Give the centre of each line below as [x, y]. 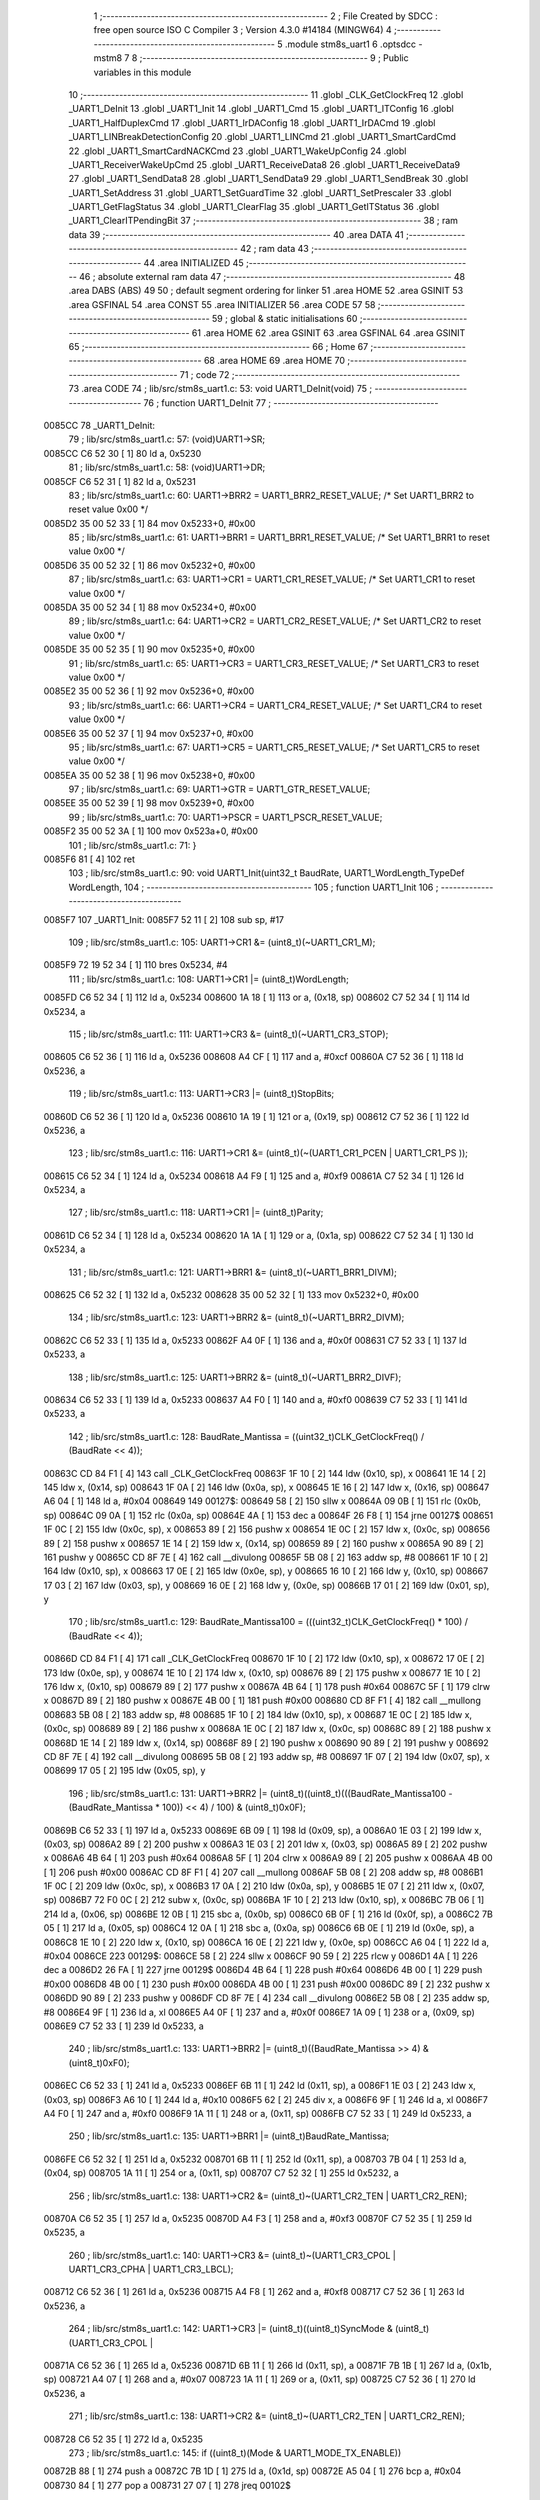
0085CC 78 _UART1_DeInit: [99, 425]
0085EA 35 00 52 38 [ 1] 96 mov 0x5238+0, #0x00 [149, 775]
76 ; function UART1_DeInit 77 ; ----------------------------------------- [291, 402]
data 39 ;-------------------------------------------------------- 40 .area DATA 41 [236, 234]
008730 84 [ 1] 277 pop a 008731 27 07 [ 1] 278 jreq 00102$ [167, 2485]
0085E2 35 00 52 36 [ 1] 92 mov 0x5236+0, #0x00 [149, 691]
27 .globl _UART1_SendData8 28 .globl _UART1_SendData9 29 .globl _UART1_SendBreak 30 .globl [268, 179]
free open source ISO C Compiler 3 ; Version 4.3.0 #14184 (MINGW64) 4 [242, 30]
